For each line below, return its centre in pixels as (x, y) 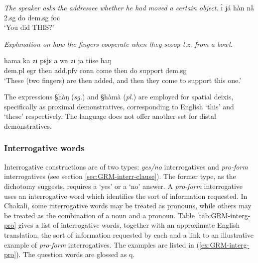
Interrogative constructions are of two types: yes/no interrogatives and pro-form (126, 166)
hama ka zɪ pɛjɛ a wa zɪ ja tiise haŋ (58, 60)
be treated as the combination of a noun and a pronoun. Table (99, 215)
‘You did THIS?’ (29, 27)
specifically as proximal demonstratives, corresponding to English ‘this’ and (119, 106)
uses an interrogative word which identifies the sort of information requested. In (126, 196)
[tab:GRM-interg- (224, 215)
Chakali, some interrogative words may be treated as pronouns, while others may (128, 206)
